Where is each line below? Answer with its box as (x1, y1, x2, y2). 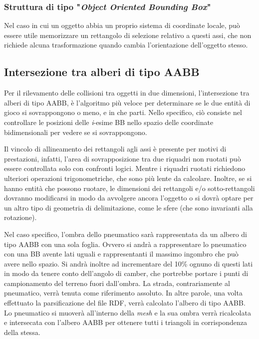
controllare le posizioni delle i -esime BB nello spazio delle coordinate (4, 116, 214, 127)
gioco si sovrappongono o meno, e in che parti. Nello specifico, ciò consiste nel (4, 107, 242, 117)
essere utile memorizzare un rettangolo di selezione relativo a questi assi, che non (4, 29, 252, 40)
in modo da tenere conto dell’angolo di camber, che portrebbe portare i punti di (4, 268, 249, 278)
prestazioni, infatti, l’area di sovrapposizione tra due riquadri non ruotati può (4, 153, 241, 163)
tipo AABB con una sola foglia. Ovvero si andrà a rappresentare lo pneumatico (4, 238, 247, 249)
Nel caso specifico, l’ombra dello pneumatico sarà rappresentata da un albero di (4, 228, 248, 239)
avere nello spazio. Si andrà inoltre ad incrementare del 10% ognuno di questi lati (4, 258, 253, 268)
